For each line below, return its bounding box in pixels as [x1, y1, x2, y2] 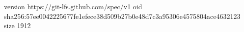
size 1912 [4, 20, 31, 31]
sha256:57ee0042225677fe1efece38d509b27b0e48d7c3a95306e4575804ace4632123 [4, 11, 241, 21]
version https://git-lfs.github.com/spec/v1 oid [4, 1, 142, 11]
